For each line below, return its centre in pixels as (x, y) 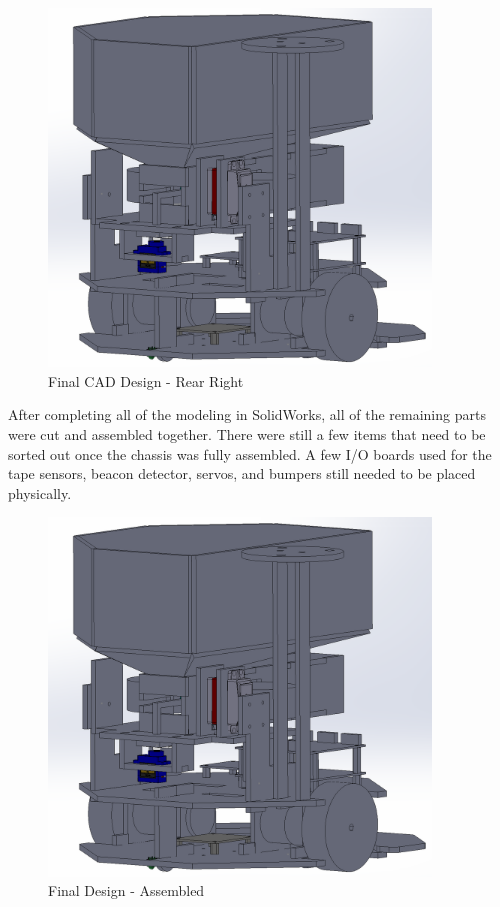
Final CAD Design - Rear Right (146, 380)
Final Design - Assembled (126, 890)
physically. (40, 492)
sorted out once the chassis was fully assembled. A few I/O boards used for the (250, 453)
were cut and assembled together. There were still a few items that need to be (247, 434)
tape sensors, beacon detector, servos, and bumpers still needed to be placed (242, 473)
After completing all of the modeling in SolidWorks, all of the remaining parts (247, 414)
